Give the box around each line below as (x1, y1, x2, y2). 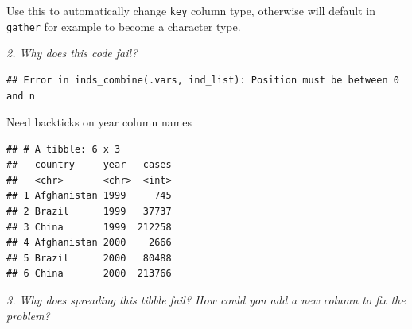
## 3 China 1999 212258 (6, 221, 172, 233)
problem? (6, 307, 50, 323)
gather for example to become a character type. (6, 17, 241, 34)
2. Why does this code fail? (6, 45, 138, 61)
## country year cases (6, 159, 172, 171)
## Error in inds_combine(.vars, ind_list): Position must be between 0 (6, 74, 399, 86)
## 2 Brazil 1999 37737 (6, 206, 172, 218)
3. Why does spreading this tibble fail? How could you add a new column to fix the (6, 292, 406, 308)
